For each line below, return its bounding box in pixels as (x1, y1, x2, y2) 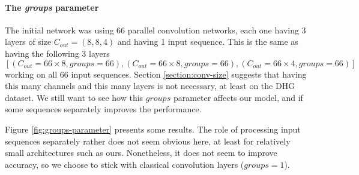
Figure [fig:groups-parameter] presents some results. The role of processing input (5, 122, 301, 135)
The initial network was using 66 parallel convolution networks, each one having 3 (5, 23, 306, 36)
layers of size (5, 35, 52, 48)
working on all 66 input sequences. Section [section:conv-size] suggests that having (5, 67, 307, 80)
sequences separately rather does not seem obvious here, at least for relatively (5, 134, 291, 147)
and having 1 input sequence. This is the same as (117, 35, 298, 48)
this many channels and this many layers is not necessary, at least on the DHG (5, 79, 295, 92)
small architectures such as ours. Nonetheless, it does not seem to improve (5, 146, 277, 159)
